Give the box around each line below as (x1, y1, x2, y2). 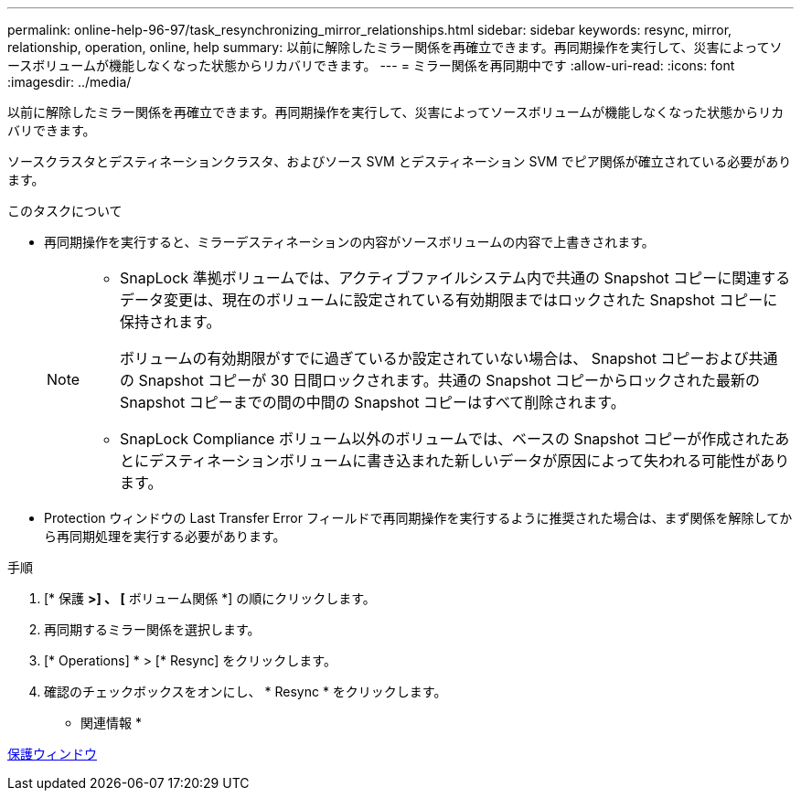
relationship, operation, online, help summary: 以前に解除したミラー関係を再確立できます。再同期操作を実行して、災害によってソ (7, 39, 783, 55)
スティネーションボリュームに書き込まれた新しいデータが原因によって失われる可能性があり (164, 452, 790, 470)
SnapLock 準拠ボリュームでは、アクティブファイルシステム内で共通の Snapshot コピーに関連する (120, 269, 791, 287)
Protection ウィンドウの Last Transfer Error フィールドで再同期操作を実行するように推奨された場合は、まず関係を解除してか (44, 510, 793, 526)
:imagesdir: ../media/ (7, 74, 132, 90)
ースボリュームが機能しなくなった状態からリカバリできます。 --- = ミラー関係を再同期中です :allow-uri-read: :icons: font (7, 58, 735, 73)
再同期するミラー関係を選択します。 (44, 622, 261, 637)
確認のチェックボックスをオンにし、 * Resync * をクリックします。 (44, 684, 447, 699)
